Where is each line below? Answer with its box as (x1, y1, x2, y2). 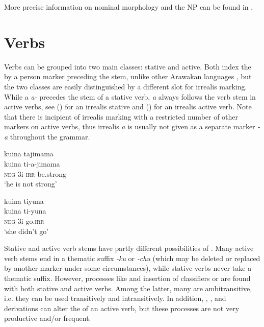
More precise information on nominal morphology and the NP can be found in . (4, 2, 253, 12)
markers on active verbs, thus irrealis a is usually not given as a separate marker (4, 121, 255, 132)
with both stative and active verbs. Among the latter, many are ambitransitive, (4, 283, 252, 293)
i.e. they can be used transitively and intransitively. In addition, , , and (4, 293, 226, 303)
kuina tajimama (4, 148, 54, 159)
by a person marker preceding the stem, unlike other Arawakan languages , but (4, 71, 252, 82)
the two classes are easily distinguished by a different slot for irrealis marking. (4, 81, 247, 91)
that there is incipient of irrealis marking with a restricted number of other (4, 111, 239, 122)
